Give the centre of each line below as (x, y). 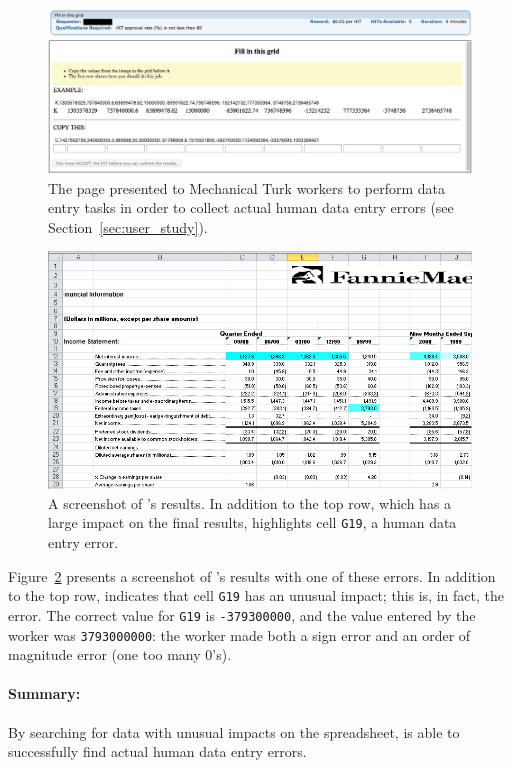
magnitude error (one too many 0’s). (120, 654)
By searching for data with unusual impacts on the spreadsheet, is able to (234, 731)
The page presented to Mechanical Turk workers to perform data (247, 187)
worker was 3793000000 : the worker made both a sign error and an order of (239, 634)
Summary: (44, 693)
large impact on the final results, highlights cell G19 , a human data (252, 522)
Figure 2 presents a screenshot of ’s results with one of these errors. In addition (252, 575)
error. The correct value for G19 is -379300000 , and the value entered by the (242, 614)
